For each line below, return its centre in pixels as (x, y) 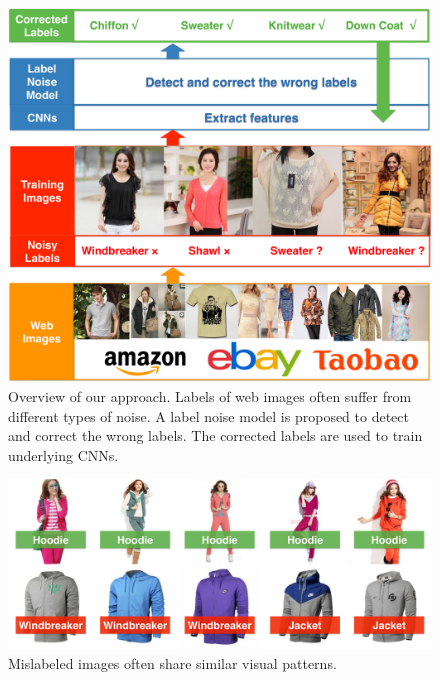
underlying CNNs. (63, 454)
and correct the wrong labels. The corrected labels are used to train (215, 435)
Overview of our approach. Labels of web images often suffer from (210, 395)
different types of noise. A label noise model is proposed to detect (208, 415)
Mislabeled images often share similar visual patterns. (172, 662)
